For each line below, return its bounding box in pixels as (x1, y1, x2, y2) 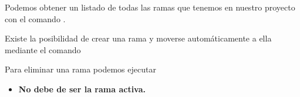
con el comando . (5, 12, 66, 25)
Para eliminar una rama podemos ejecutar (5, 63, 156, 75)
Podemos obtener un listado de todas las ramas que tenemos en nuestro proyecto (5, 1, 295, 13)
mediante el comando (5, 43, 81, 56)
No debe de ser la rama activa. (18, 82, 146, 95)
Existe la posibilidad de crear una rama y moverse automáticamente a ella (5, 32, 272, 44)
